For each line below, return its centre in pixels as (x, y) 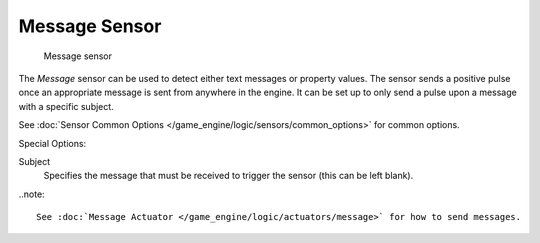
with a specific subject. (66, 106)
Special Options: (52, 143)
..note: (31, 194)
